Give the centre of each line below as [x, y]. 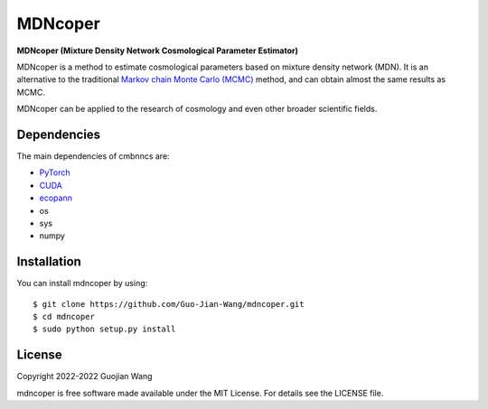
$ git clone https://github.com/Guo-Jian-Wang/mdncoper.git [169, 304]
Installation [49, 262]
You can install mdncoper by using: [82, 284]
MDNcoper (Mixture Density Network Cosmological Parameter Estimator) [157, 51]
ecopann [56, 198]
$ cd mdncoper [64, 317]
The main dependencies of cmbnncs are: [94, 156]
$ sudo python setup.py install [104, 329]
